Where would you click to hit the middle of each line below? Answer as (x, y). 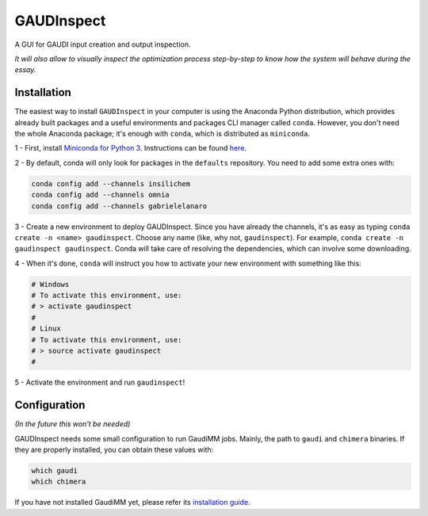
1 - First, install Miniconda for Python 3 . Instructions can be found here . (131, 148)
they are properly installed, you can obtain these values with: (114, 450)
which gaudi (55, 471)
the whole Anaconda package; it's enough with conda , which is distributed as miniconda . (162, 134)
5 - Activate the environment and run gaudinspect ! (100, 382)
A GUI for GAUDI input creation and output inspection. (103, 44)
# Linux (46, 329)
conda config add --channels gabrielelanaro (119, 206)
